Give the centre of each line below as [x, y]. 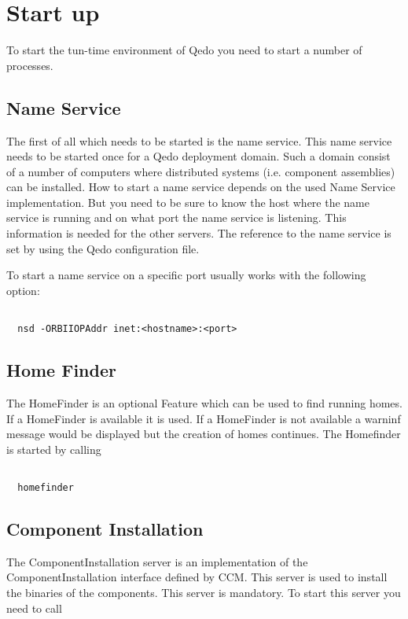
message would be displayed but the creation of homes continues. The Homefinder [204, 434]
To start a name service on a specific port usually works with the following [186, 275]
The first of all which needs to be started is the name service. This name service [199, 140]
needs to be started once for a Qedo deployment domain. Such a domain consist [198, 156]
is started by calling [54, 449]
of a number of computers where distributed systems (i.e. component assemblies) [201, 171]
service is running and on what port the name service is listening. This [176, 217]
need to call [34, 608]
